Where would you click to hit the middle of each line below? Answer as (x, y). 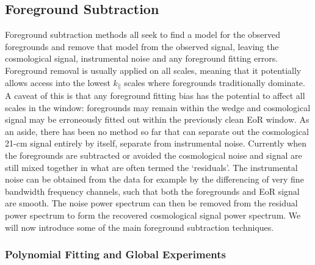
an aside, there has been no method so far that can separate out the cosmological (157, 131)
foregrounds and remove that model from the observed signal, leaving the (142, 46)
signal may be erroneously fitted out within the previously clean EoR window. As (157, 119)
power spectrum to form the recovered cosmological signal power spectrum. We (153, 215)
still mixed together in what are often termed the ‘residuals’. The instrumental (151, 167)
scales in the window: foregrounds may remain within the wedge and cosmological (158, 107)
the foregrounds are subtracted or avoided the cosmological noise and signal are (154, 155)
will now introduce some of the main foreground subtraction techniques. (139, 227)
